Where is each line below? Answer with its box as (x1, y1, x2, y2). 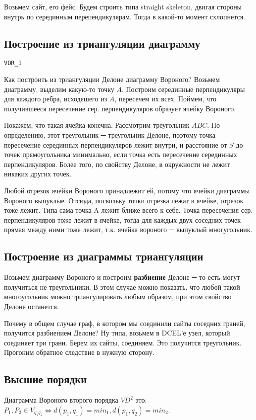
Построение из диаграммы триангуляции (4, 249, 204, 264)
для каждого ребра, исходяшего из (4, 93, 107, 104)
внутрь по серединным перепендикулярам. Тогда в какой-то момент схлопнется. (4, 11, 245, 21)
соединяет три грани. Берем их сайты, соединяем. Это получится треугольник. (4, 337, 242, 347)
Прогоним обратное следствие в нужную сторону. (4, 347, 154, 357)
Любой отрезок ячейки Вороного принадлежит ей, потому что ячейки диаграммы (4, 185, 250, 195)
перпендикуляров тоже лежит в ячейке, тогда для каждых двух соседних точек (4, 214, 241, 225)
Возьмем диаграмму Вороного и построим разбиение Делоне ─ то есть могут (4, 272, 240, 282)
